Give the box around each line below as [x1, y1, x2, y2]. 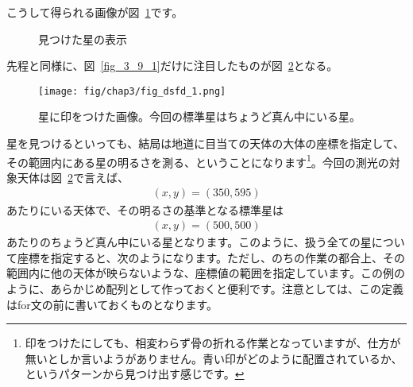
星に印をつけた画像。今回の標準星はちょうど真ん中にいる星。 [38, 108, 361, 125]
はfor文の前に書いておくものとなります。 [6, 296, 218, 312]
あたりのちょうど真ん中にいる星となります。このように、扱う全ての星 [6, 234, 372, 250]
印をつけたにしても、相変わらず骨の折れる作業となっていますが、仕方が [25, 335, 401, 351]
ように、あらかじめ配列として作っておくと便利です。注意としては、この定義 [6, 280, 403, 296]
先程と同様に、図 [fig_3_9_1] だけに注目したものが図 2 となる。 [6, 57, 338, 74]
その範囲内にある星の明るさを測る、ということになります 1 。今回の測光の [6, 151, 389, 170]
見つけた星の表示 [38, 30, 127, 47]
